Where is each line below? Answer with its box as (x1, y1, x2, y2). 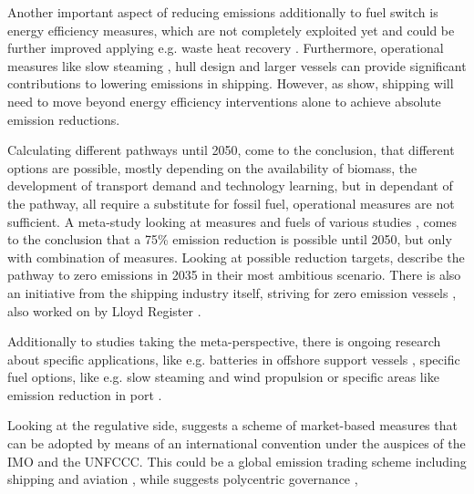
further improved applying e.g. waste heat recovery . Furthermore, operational (7, 38, 444, 57)
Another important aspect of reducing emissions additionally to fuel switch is (7, 3, 438, 21)
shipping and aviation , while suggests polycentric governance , (7, 469, 358, 489)
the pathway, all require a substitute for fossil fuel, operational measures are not (7, 193, 455, 212)
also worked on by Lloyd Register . (7, 301, 201, 320)
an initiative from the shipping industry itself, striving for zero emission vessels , (7, 283, 457, 302)
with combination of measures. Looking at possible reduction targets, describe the (7, 247, 465, 266)
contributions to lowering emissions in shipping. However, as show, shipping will (7, 74, 454, 93)
